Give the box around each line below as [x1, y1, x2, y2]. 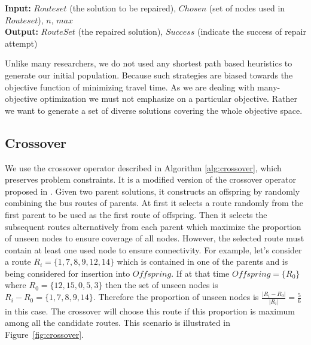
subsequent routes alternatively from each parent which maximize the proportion [5, 220, 301, 232]
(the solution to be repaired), [69, 2, 176, 14]
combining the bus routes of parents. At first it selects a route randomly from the [5, 196, 303, 209]
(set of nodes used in [209, 2, 285, 14]
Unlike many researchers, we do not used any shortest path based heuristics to [5, 57, 292, 69]
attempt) [5, 37, 38, 49]
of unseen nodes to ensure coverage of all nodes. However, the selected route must [5, 232, 304, 244]
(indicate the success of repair [197, 25, 306, 38]
